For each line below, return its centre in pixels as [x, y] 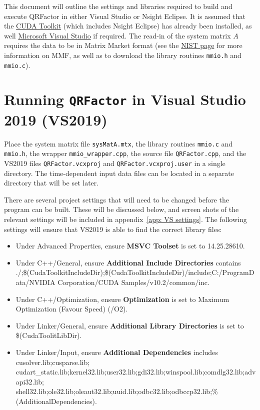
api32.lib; [30, 381]
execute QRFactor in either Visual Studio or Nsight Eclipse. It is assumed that [125, 16]
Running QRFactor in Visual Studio [125, 99]
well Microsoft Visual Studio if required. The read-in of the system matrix [117, 35]
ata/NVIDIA [35, 282]
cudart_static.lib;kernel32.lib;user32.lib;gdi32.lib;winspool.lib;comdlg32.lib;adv [136, 372]
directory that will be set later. [51, 183]
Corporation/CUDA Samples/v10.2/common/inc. [133, 282]
